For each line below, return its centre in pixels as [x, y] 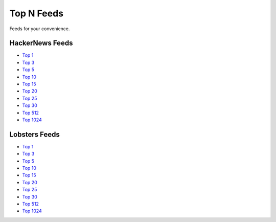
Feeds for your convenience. [40, 29]
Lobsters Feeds [34, 134]
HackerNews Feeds [41, 43]
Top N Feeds [37, 13]
